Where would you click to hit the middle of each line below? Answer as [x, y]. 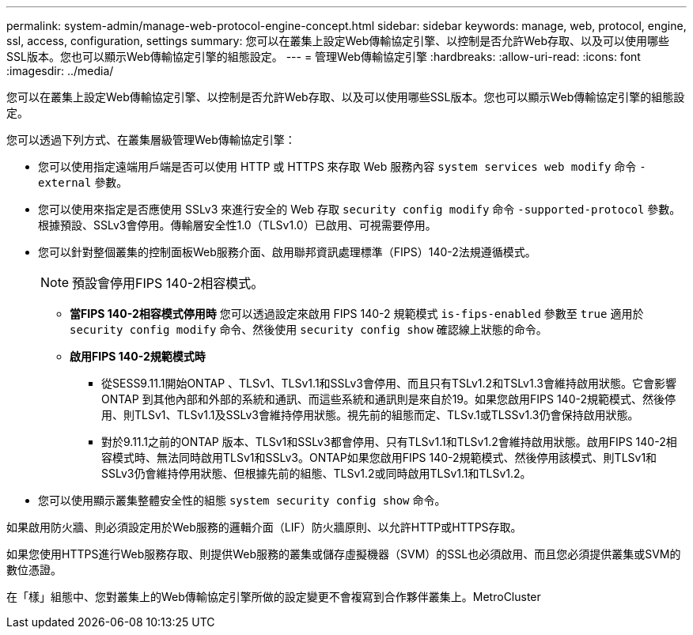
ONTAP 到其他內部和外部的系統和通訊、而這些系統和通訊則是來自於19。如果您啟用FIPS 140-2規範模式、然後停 [388, 399]
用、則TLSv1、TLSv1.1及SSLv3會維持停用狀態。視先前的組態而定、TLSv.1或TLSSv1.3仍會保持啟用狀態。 [370, 415]
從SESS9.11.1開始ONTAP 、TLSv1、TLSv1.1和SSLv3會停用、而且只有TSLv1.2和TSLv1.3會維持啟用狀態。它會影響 [389, 383]
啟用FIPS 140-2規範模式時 [138, 356]
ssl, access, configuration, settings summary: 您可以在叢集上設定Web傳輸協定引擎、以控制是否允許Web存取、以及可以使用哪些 [338, 41]
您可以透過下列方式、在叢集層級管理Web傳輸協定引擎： [151, 140]
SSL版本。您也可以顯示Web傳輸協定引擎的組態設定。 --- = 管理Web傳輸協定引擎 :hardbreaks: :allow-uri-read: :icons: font [324, 57]
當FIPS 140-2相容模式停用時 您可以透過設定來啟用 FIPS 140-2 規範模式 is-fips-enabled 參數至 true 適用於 [357, 314]
